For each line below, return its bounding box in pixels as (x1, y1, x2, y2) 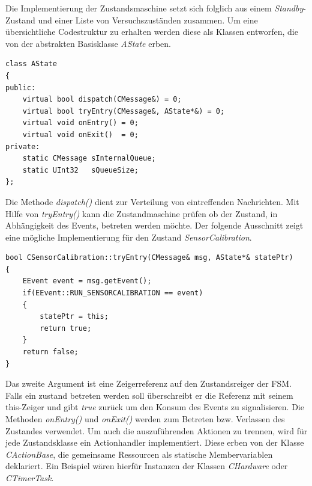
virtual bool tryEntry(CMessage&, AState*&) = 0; (22, 106, 225, 115)
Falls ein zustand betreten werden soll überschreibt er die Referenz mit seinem (5, 389, 293, 401)
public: (5, 83, 36, 92)
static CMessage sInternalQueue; (22, 154, 156, 163)
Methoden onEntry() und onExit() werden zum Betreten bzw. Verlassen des (5, 413, 285, 425)
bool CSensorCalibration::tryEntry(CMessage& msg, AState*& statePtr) (5, 253, 293, 262)
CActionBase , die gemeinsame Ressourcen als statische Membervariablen (5, 448, 273, 460)
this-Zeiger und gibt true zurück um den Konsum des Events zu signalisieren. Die (5, 401, 304, 413)
